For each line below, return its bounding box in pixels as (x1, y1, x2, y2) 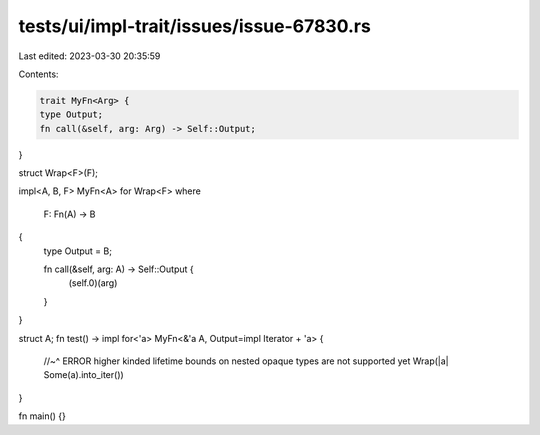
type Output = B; (43, 245, 112, 257)
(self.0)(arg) (68, 277, 118, 289)
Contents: (18, 68, 59, 80)
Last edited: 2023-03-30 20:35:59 (18, 50, 161, 62)
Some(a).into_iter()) (43, 369, 124, 381)
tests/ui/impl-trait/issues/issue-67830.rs (18, 15, 372, 37)
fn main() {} (18, 410, 67, 422)
